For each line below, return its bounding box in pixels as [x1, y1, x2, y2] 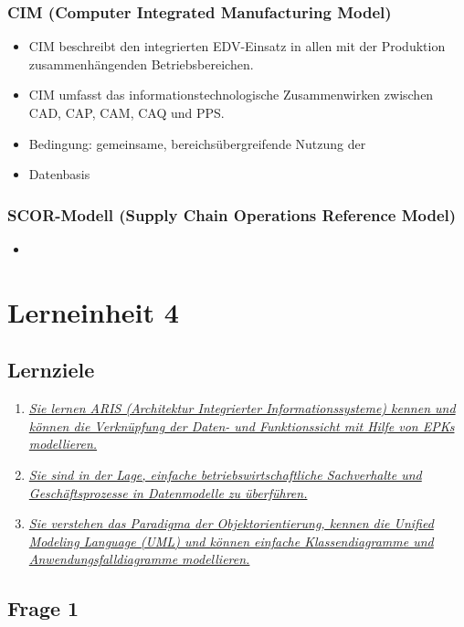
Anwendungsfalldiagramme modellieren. [28, 549, 250, 569]
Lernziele [7, 356, 95, 384]
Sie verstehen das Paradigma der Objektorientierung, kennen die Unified [28, 514, 434, 533]
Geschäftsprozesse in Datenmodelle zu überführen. [28, 483, 308, 502]
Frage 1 [7, 594, 79, 622]
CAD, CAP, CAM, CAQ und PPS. [28, 103, 225, 122]
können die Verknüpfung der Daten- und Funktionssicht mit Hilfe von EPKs [28, 416, 455, 435]
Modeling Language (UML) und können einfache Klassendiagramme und [28, 531, 434, 550]
